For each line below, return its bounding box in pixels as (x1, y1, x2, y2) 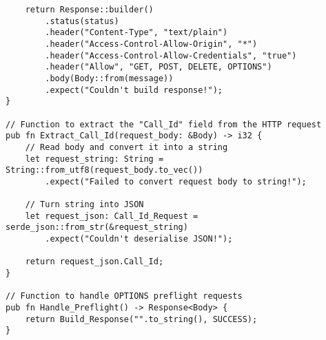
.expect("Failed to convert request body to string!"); (45, 176, 307, 187)
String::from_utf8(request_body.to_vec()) (6, 165, 203, 176)
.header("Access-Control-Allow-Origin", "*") (45, 39, 258, 49)
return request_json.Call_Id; (25, 257, 164, 267)
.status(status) (45, 16, 119, 26)
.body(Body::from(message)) (45, 73, 174, 83)
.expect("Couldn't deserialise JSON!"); (45, 234, 233, 244)
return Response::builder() (25, 5, 154, 14)
